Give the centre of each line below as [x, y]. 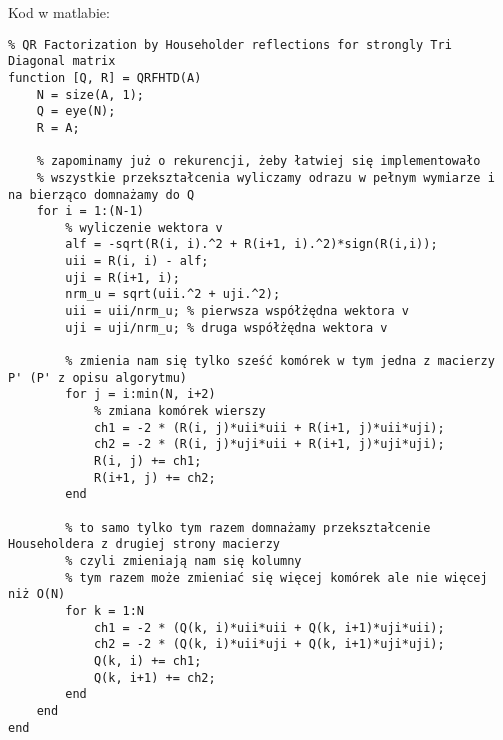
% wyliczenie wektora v [144, 227]
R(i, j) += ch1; [147, 461]
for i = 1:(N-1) [90, 211]
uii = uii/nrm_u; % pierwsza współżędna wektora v [237, 311]
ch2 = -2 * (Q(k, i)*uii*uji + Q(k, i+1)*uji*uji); [269, 644]
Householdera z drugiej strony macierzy [144, 544]
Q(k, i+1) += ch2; [154, 677]
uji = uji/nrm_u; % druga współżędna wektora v [226, 327]
